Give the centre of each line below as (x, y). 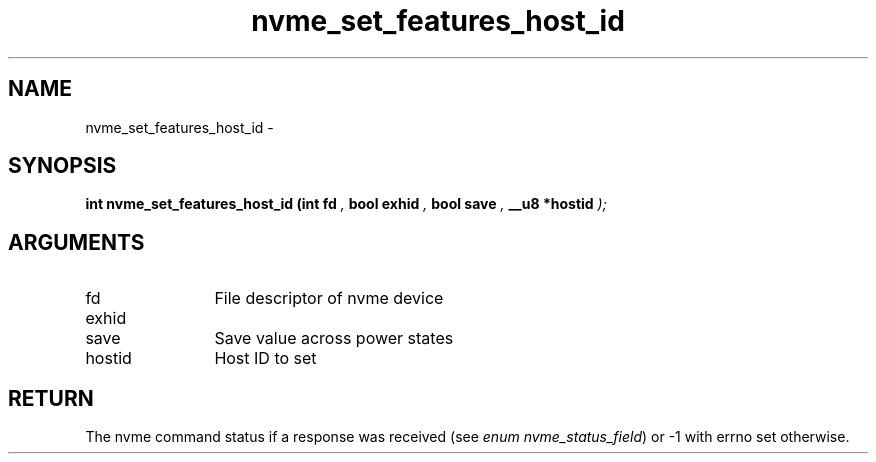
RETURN (51, 398)
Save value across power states (334, 338)
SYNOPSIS (62, 166)
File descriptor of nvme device (329, 298)
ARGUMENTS (76, 242)
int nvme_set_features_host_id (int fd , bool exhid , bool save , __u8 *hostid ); (346, 204)
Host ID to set (265, 358)
